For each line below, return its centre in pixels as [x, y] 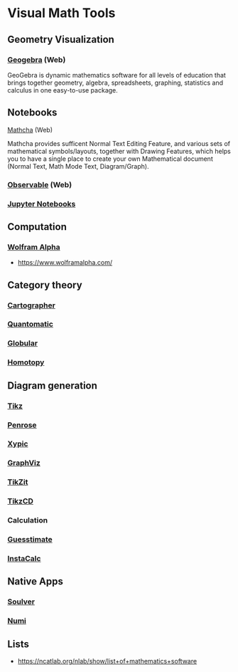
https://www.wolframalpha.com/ [65, 263]
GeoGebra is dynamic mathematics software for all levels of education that [117, 75]
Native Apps [36, 582]
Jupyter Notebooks [42, 204]
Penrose [22, 425]
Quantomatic [30, 324]
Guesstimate [30, 540]
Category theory [45, 285]
